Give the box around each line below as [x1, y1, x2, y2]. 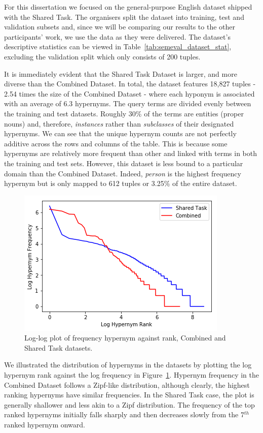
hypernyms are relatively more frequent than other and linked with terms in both [4, 148, 257, 159]
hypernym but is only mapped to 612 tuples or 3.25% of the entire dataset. [4, 178, 237, 189]
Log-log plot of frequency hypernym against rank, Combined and [24, 332, 226, 343]
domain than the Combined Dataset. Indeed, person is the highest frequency [4, 168, 241, 178]
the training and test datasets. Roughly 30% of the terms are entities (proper [4, 108, 244, 118]
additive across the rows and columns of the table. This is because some [4, 138, 228, 148]
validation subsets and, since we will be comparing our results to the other [4, 21, 235, 32]
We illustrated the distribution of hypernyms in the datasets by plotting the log [4, 359, 252, 370]
